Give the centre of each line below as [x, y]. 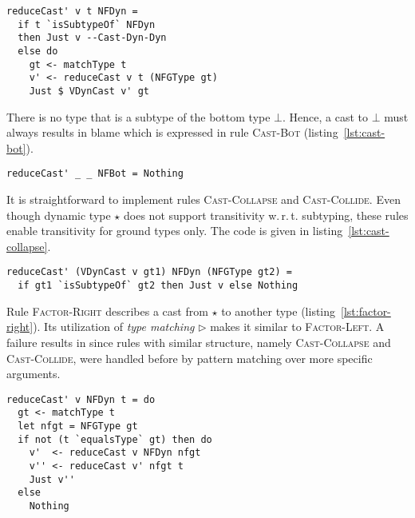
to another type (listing [279, 311]
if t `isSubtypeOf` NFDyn [87, 24]
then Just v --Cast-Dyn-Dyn [92, 38]
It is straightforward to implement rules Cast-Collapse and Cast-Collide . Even [204, 199]
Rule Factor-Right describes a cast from [107, 311]
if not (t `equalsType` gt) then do [115, 439]
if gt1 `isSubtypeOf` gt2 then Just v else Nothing [158, 286]
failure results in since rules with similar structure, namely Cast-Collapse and [199, 342]
